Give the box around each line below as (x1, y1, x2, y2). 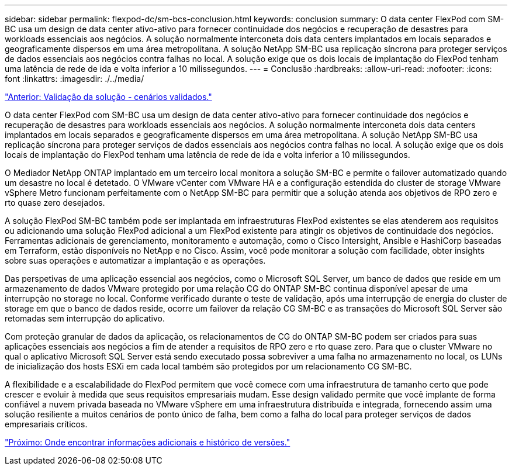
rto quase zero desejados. (5, 198, 105, 208)
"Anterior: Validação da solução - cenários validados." (5, 92, 212, 102)
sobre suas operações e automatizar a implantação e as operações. (5, 255, 266, 265)
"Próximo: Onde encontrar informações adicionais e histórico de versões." (5, 437, 290, 447)
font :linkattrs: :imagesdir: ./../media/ (5, 74, 144, 84)
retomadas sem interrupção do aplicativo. (5, 313, 165, 323)
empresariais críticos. (5, 419, 88, 429)
